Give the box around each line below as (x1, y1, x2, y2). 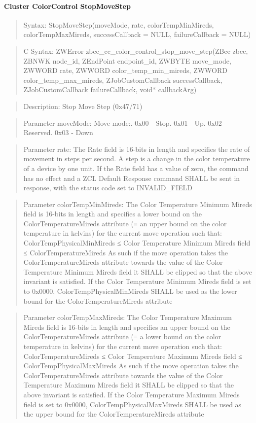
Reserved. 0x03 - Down (23, 127, 93, 138)
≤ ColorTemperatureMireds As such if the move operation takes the (23, 247, 228, 257)
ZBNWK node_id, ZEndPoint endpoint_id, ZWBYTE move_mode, (23, 55, 231, 66)
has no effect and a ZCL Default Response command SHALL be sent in (23, 173, 240, 183)
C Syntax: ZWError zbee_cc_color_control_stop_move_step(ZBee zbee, (23, 45, 248, 56)
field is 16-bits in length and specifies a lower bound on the (23, 209, 202, 219)
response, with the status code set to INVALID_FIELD (23, 182, 193, 193)
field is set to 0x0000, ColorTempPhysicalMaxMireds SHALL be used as (23, 399, 242, 409)
